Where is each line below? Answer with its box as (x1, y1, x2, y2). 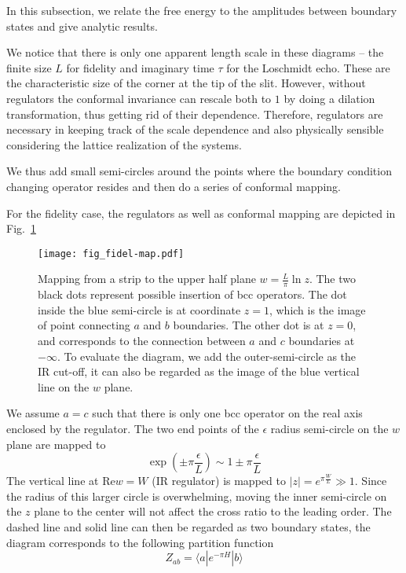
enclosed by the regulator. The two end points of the (6, 420, 259, 436)
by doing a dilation (283, 90, 375, 106)
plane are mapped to (6, 435, 106, 452)
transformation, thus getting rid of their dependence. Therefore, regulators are (6, 105, 383, 122)
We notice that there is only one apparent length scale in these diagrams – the (6, 44, 384, 61)
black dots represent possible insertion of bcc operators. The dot (38, 286, 347, 303)
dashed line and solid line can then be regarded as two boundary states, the (6, 518, 371, 534)
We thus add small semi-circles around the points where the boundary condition (6, 163, 392, 179)
